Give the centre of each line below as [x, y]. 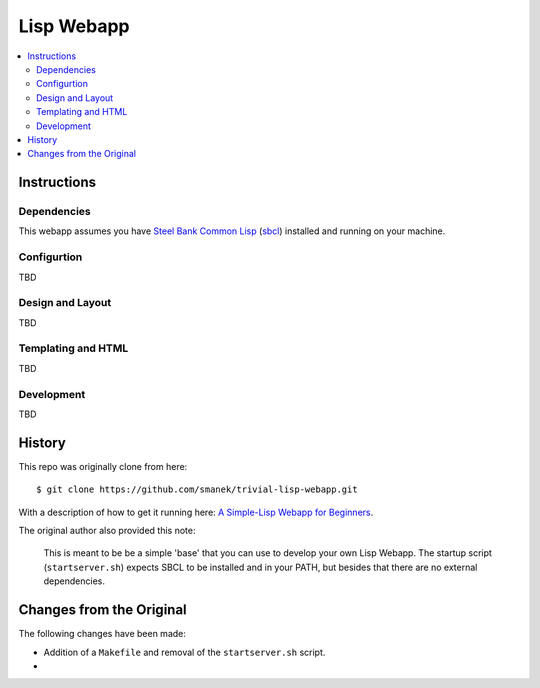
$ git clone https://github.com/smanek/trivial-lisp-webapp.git [197, 489]
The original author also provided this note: [107, 531]
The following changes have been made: [102, 634]
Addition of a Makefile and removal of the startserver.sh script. [184, 652]
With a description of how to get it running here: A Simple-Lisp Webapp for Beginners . [196, 512]
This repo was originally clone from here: [103, 466]
